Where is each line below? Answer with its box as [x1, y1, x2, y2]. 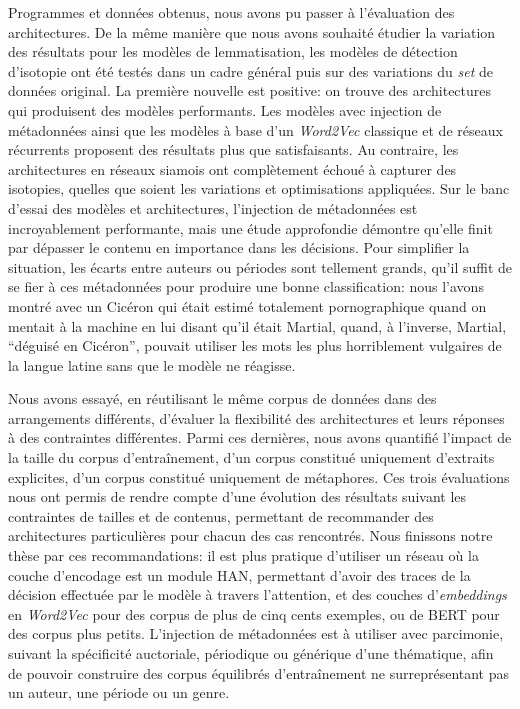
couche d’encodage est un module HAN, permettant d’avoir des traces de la [8, 564, 471, 585]
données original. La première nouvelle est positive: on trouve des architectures [8, 80, 492, 101]
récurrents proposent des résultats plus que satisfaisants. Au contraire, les [8, 139, 459, 160]
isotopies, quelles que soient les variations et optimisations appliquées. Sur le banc [8, 178, 510, 199]
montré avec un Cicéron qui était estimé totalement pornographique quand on [8, 295, 487, 316]
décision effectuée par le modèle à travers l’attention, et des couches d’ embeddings [8, 584, 507, 605]
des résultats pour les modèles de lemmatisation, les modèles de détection [8, 41, 458, 62]
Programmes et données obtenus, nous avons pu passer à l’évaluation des [8, 2, 455, 22]
